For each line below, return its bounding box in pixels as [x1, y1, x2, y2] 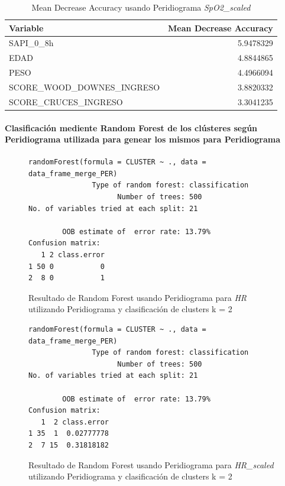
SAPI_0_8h [9, 37, 54, 49]
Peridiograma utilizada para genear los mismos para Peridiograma [5, 133, 280, 145]
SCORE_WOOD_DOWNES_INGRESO [9, 80, 160, 93]
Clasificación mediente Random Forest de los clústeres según [5, 121, 258, 134]
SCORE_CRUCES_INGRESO [9, 95, 123, 108]
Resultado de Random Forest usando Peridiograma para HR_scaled [28, 458, 274, 471]
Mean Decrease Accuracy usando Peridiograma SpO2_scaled [31, 1, 251, 13]
